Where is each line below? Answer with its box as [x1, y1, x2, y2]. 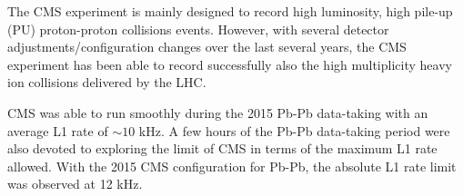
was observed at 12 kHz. [7, 174, 143, 193]
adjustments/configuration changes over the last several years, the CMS [7, 37, 407, 56]
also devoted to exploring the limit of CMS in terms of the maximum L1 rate [7, 139, 438, 158]
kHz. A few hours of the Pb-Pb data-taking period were [138, 121, 450, 140]
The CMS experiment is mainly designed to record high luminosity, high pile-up [7, 2, 453, 20]
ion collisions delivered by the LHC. [7, 73, 206, 92]
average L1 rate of [7, 121, 108, 140]
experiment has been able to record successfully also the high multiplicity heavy [7, 54, 452, 73]
